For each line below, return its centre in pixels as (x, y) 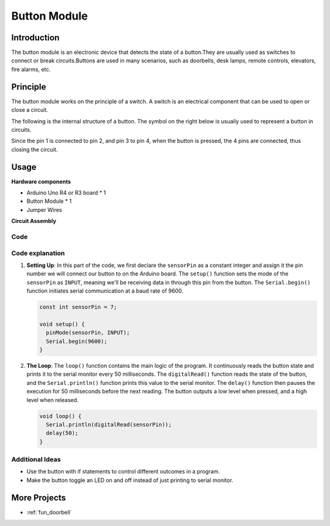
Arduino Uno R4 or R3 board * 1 (66, 193)
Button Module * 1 (49, 201)
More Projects (39, 498)
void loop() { (61, 416)
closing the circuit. (35, 149)
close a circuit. (30, 110)
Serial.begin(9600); (77, 341)
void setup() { (62, 324)
